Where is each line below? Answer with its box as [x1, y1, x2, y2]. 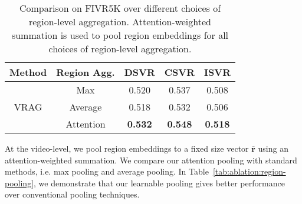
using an [258, 142, 288, 154]
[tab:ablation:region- [212, 165, 286, 178]
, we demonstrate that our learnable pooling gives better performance [34, 176, 285, 189]
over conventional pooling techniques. [5, 188, 140, 200]
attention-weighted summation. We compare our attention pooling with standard [5, 153, 297, 166]
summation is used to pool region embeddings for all [11, 28, 229, 42]
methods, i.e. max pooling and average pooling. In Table [5, 165, 209, 178]
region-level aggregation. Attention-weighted [28, 15, 211, 28]
